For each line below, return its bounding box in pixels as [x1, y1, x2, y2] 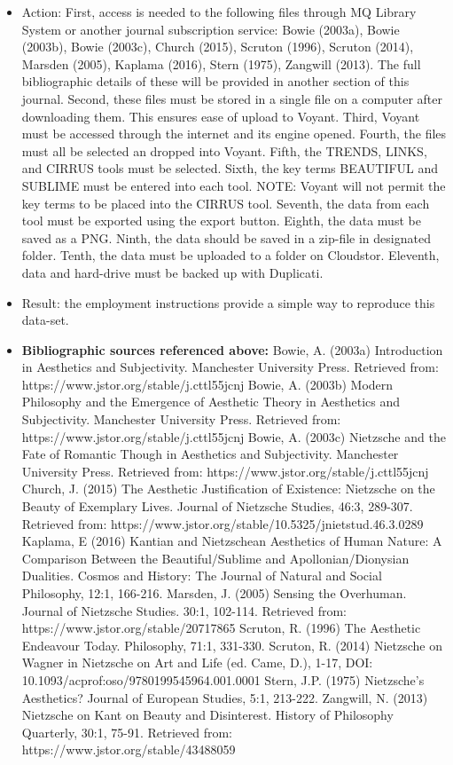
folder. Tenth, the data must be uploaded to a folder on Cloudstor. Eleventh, [21, 246, 440, 264]
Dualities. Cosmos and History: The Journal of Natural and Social [21, 566, 382, 585]
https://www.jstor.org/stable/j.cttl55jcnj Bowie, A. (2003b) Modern [21, 375, 394, 393]
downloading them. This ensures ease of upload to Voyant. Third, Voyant [21, 106, 420, 125]
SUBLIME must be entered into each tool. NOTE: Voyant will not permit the [21, 176, 446, 194]
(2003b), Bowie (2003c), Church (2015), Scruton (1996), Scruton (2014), [21, 37, 414, 56]
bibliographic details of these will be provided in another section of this [21, 72, 410, 91]
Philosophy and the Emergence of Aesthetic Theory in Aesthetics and [21, 392, 400, 411]
